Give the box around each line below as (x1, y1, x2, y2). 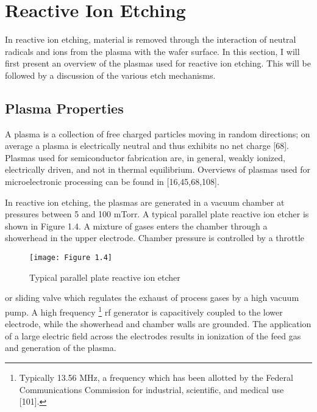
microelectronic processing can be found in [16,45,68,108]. (5, 175, 219, 188)
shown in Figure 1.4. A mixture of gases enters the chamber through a (5, 219, 268, 232)
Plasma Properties (5, 98, 124, 117)
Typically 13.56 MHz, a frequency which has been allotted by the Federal (19, 370, 293, 383)
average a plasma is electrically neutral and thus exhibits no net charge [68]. (5, 139, 289, 152)
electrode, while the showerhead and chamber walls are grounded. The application (5, 317, 312, 330)
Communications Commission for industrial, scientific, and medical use (19, 383, 284, 396)
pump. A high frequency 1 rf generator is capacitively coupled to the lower (5, 303, 283, 318)
